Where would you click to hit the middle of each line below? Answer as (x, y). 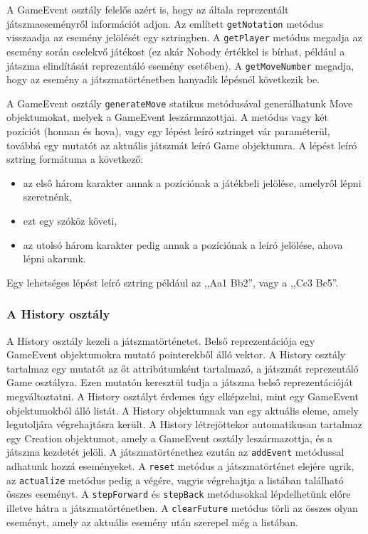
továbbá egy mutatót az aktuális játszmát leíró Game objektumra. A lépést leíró (182, 145)
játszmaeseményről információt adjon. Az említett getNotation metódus (165, 23)
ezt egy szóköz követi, (70, 220)
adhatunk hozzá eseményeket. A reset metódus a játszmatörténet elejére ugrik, (180, 465)
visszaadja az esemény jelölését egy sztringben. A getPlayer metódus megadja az (184, 37)
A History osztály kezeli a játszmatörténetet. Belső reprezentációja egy (161, 340)
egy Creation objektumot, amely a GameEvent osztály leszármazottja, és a (169, 438)
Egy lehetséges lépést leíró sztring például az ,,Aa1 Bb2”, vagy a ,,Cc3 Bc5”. (173, 282)
